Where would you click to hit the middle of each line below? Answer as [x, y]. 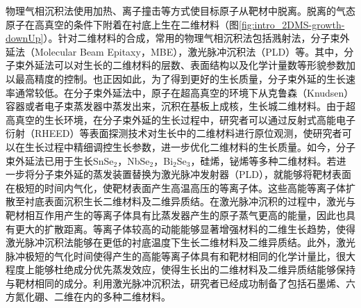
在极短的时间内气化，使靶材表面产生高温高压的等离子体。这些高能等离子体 [176, 187]
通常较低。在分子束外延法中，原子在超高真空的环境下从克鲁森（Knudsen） [184, 92]
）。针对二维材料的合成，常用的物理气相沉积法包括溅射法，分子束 [192, 38]
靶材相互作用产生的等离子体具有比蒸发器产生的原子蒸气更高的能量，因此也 [176, 214]
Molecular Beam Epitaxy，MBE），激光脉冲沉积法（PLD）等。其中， [189, 51]
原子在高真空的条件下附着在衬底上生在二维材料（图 [122, 24]
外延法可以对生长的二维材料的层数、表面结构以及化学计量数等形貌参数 [185, 65]
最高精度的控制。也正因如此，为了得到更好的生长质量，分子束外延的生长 [180, 78]
